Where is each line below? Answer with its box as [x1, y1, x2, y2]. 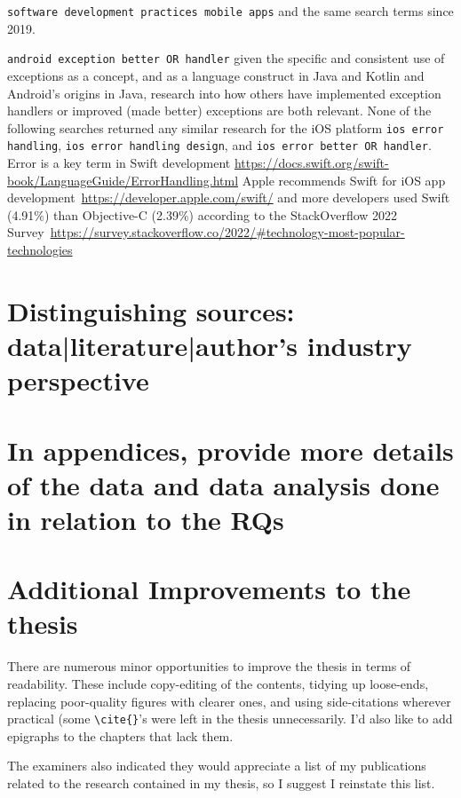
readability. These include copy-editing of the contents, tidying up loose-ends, [7, 674, 429, 692]
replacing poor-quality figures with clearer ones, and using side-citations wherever [7, 691, 451, 710]
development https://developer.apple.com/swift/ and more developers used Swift [7, 188, 450, 207]
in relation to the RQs [7, 501, 284, 537]
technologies [7, 240, 73, 258]
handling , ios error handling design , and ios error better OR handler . [7, 136, 432, 154]
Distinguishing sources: [7, 292, 295, 328]
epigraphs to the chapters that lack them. [7, 726, 234, 745]
